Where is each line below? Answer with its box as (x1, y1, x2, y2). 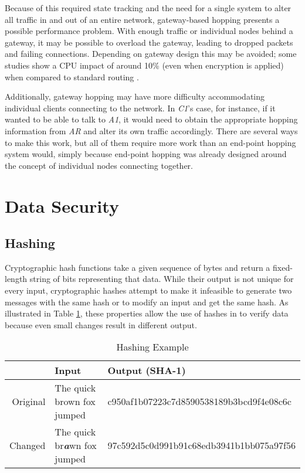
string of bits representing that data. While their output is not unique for (29, 273, 294, 285)
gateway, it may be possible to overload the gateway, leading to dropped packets (5, 36, 293, 48)
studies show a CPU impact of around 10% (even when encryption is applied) (5, 59, 284, 71)
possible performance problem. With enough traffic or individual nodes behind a (5, 25, 293, 37)
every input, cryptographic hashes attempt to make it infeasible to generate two (5, 284, 292, 297)
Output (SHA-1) (107, 363, 186, 377)
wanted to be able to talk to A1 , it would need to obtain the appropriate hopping (5, 113, 298, 125)
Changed (9, 438, 46, 452)
